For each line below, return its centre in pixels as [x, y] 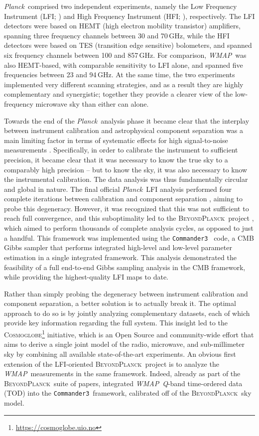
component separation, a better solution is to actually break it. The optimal [120, 303]
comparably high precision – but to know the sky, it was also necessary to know [126, 169]
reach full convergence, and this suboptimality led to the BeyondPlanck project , [129, 218]
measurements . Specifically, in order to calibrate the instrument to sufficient [121, 150]
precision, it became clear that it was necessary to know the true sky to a [116, 159]
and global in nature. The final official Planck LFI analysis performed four [118, 189]
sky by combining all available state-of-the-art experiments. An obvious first [120, 354]
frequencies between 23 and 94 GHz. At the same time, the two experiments [120, 74]
